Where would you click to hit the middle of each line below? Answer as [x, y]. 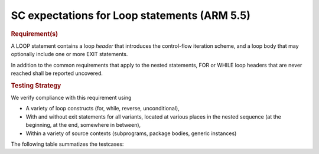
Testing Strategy [36, 86]
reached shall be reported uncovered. [57, 73]
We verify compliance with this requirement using [71, 98]
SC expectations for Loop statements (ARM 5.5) [131, 15]
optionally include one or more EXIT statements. [69, 54]
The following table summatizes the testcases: [67, 144]
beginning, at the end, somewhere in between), [83, 125]
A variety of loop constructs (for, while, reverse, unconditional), [103, 109]
